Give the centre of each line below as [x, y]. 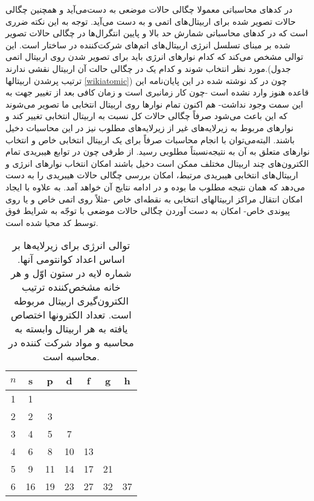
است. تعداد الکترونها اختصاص [71, 315]
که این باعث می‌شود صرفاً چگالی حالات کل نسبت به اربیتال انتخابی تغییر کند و [146, 116]
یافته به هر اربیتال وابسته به [71, 329]
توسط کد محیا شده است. [52, 222]
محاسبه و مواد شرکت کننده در [71, 343]
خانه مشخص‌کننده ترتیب [71, 287]
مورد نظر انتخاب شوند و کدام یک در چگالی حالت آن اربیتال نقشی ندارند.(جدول [148, 68]
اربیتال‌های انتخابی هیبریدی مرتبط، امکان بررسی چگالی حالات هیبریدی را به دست [152, 175]
